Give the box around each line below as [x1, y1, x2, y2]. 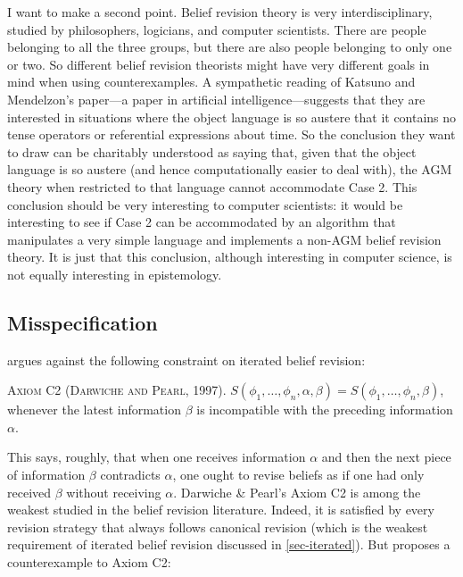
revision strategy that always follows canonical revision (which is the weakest [7, 517, 428, 536]
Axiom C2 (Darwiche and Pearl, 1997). [7, 380, 227, 399]
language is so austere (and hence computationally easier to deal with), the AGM [7, 160, 452, 179]
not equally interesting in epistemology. [7, 264, 222, 283]
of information [7, 465, 86, 484]
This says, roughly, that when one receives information [7, 447, 306, 466]
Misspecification [7, 308, 158, 336]
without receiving [66, 482, 161, 501]
